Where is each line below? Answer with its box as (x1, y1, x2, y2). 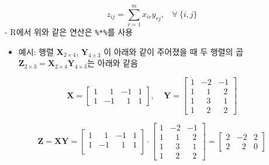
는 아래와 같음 (87, 57, 138, 69)
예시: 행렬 (18, 45, 54, 57)
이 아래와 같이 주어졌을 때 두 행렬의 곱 (104, 45, 243, 57)
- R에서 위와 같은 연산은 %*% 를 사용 (5, 26, 133, 38)
